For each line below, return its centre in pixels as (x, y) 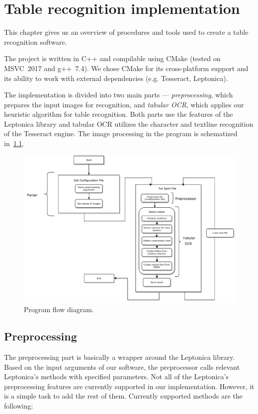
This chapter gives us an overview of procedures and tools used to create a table (126, 32)
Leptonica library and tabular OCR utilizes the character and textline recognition (129, 124)
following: (19, 406)
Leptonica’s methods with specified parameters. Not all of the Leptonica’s (116, 376)
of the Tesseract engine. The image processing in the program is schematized (121, 133)
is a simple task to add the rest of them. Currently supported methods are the (123, 396)
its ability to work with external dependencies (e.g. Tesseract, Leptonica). (116, 78)
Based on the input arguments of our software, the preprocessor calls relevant (122, 367)
